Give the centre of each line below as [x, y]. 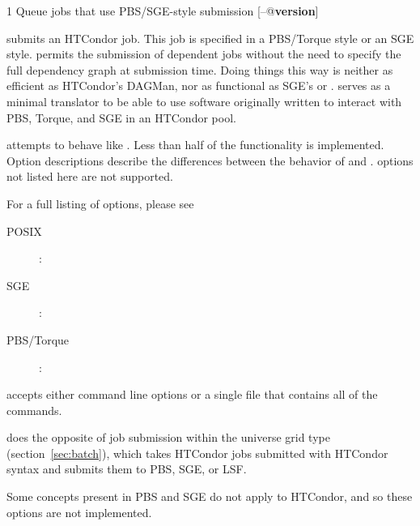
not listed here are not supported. [90, 176]
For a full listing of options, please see [100, 203]
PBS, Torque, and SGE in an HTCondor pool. [121, 117]
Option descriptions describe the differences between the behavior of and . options [210, 160]
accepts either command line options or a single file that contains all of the [192, 394]
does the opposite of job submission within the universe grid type [168, 437]
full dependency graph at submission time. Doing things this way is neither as [200, 69]
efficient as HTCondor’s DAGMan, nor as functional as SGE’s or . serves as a [199, 86]
